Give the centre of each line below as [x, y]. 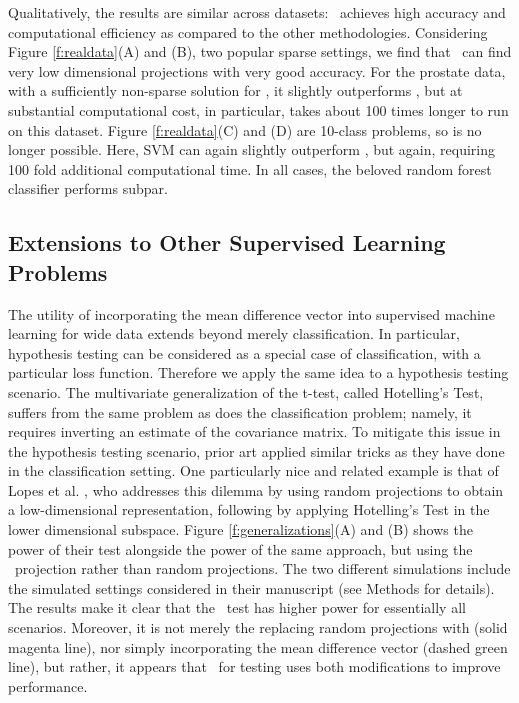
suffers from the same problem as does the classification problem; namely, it [240, 411]
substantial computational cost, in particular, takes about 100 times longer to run [258, 109]
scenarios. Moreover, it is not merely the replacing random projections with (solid [258, 627]
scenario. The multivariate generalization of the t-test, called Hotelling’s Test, [246, 391]
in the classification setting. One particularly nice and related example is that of [253, 470]
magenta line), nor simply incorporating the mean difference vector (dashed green [258, 646]
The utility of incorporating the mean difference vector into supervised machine [251, 313]
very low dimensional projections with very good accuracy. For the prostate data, [257, 70]
